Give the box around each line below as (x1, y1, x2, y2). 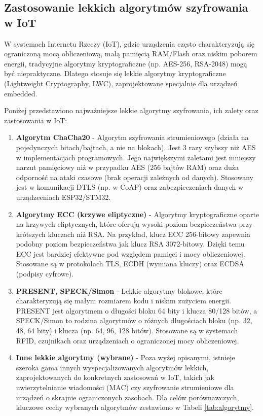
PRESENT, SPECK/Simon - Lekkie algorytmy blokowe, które (16, 285, 222, 296)
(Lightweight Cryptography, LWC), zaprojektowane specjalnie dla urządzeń (4, 78, 238, 88)
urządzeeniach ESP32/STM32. (16, 191, 111, 202)
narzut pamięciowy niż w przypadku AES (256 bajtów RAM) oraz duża (16, 162, 239, 172)
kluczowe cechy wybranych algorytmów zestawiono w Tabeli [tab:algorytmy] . (16, 402, 254, 412)
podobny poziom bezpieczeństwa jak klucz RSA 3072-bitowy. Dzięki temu (16, 238, 245, 249)
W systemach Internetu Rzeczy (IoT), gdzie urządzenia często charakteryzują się (4, 38, 255, 49)
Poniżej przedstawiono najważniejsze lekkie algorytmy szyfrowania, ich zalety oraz (4, 105, 258, 116)
